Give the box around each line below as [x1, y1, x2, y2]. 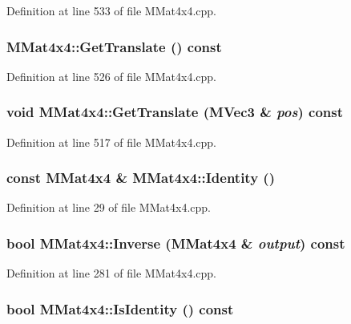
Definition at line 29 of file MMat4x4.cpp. [6, 199, 211, 216]
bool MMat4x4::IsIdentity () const [6, 298, 234, 318]
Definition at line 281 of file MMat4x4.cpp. [6, 265, 216, 281]
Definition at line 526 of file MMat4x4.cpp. [6, 67, 216, 84]
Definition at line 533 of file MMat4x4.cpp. [6, 2, 216, 18]
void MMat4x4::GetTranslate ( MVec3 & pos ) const [6, 102, 343, 122]
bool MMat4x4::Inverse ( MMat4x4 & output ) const [6, 233, 345, 253]
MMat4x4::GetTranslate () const [6, 36, 222, 56]
